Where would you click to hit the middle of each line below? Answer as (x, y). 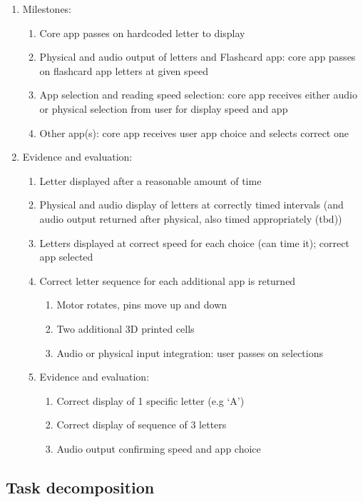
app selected (66, 257)
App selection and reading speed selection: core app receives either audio (198, 95)
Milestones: (47, 9)
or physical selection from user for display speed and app (164, 108)
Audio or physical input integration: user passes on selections (190, 352)
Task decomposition (80, 487)
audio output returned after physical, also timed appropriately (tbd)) (191, 218)
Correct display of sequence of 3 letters (142, 425)
